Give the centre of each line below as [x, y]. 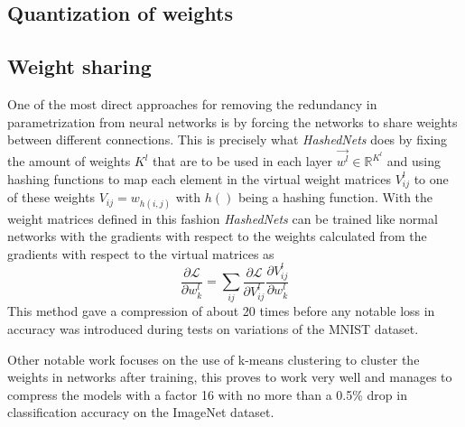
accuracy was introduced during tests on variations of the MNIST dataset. [213, 328]
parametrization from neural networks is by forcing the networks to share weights [232, 121]
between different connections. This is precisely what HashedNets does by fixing [228, 139]
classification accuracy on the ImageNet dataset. [141, 412]
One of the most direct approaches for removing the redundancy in [192, 103]
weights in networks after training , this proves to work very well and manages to [230, 377]
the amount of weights [69, 161]
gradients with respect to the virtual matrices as [141, 253]
